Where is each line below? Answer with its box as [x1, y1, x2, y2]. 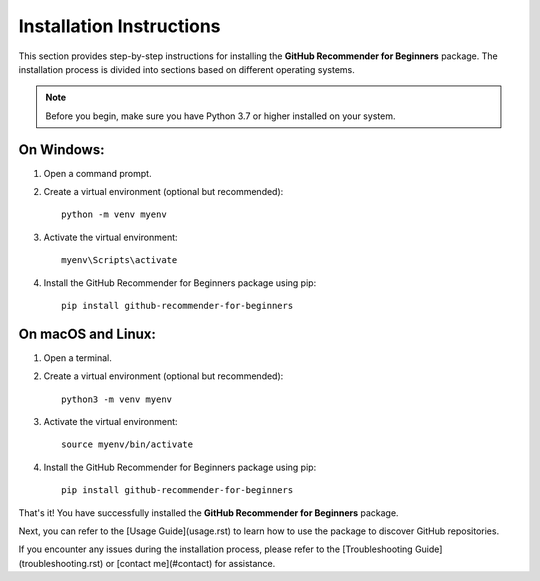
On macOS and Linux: [18, 325, 157, 342]
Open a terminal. [43, 351, 112, 364]
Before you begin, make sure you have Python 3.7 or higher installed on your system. [45, 110, 396, 122]
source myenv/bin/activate [61, 439, 194, 450]
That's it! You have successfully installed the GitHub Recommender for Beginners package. [18, 506, 399, 519]
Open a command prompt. [43, 167, 152, 179]
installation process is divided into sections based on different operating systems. [18, 63, 355, 75]
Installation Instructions [18, 15, 221, 37]
